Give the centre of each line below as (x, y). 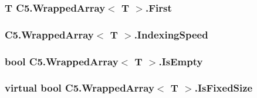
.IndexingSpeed (171, 34)
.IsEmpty (181, 61)
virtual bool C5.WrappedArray (80, 88)
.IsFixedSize (224, 88)
